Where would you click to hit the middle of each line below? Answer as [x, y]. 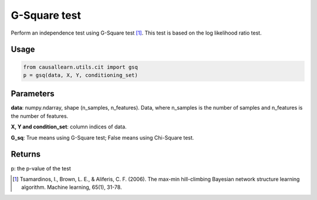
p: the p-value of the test [41, 168]
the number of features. [40, 116]
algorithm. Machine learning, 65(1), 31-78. [72, 187]
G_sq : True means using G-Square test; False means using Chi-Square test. [102, 137]
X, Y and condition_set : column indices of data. [69, 127]
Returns [26, 155]
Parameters [33, 94]
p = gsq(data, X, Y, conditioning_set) [80, 75]
